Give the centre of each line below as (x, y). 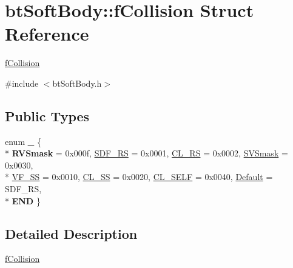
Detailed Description (71, 233)
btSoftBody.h (77, 83)
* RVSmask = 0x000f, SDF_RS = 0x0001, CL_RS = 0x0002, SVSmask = (146, 153)
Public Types (47, 116)
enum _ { (23, 141)
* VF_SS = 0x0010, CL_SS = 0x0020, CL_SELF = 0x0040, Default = (139, 177)
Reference (47, 34)
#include (22, 83)
